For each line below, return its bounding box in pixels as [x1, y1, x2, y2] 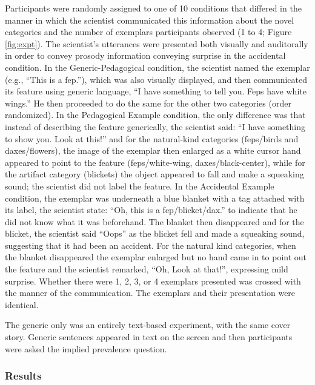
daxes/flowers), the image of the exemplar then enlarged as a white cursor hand [5, 144, 301, 157]
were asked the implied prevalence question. [5, 342, 167, 355]
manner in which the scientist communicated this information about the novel [5, 13, 294, 26]
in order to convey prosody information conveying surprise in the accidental [5, 49, 286, 62]
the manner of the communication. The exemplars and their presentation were [5, 286, 296, 299]
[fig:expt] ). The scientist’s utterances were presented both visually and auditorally [5, 37, 308, 50]
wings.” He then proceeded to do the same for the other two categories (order [5, 96, 291, 109]
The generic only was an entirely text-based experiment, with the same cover [5, 318, 291, 331]
